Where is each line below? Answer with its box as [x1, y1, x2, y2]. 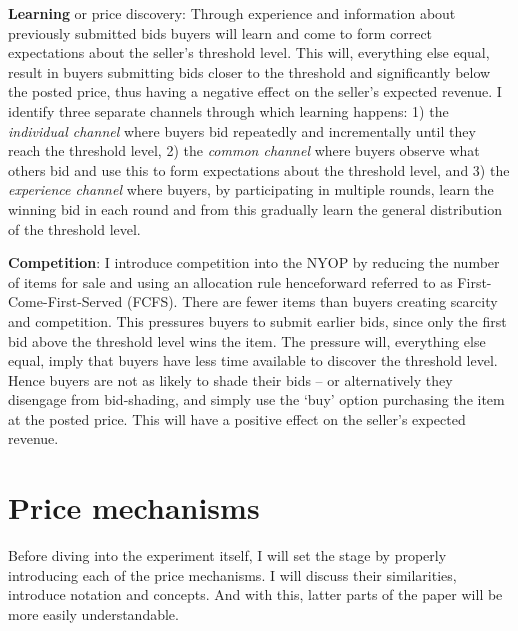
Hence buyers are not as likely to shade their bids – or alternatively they [8, 369, 453, 390]
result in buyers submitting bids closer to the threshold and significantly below [8, 61, 491, 82]
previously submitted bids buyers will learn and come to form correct [8, 22, 433, 43]
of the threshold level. [8, 218, 141, 239]
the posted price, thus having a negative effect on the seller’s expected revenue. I [8, 81, 502, 102]
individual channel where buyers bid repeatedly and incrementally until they [8, 120, 476, 141]
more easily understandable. [8, 603, 179, 624]
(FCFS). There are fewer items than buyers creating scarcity [126, 291, 498, 312]
